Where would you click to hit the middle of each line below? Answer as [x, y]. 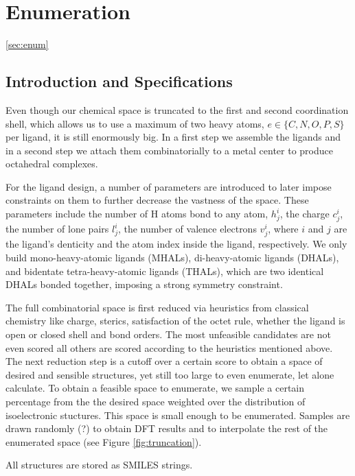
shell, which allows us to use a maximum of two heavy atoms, [135, 123]
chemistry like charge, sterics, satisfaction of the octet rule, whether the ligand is [175, 321]
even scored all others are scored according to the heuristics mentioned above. [169, 347]
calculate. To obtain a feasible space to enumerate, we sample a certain [155, 388]
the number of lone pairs [57, 229]
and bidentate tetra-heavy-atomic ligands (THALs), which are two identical [165, 271]
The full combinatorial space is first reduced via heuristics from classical [157, 307]
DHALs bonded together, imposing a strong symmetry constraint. [144, 284]
